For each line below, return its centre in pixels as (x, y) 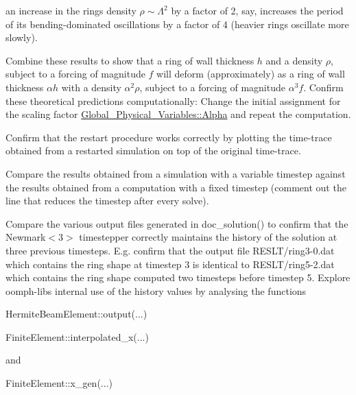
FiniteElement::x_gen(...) (59, 383)
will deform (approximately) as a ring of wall (251, 74)
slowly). (22, 37)
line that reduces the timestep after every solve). (107, 201)
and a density (294, 60)
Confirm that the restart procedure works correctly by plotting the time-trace (169, 137)
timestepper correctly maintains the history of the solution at (208, 237)
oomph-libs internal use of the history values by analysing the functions (156, 290)
